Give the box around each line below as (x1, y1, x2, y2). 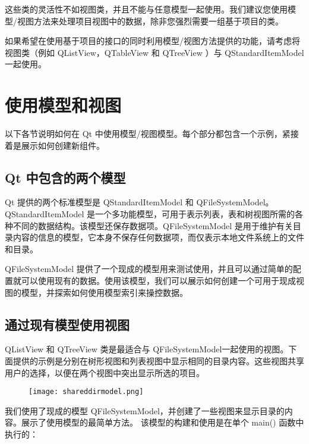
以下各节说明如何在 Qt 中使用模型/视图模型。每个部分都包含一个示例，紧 (5, 127, 291, 140)
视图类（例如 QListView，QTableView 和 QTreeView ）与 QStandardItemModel (5, 46, 304, 58)
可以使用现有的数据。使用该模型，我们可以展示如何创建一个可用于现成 (21, 274, 296, 287)
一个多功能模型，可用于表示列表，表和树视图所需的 (95, 208, 295, 220)
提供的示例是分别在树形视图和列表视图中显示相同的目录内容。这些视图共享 (12, 355, 304, 367)
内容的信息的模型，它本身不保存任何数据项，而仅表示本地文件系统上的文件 (12, 231, 304, 243)
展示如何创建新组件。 (21, 139, 105, 151)
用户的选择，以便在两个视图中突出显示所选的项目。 (5, 366, 204, 379)
